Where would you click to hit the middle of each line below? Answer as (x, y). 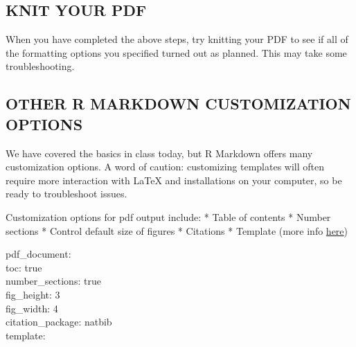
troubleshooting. (40, 66)
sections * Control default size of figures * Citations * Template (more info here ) (177, 230)
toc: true (24, 267)
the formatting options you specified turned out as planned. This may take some (176, 52)
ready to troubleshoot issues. (66, 194)
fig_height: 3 (33, 294)
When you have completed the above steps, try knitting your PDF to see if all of (177, 39)
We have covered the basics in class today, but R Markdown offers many (159, 153)
